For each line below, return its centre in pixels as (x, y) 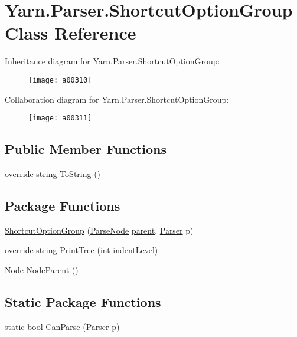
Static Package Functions (83, 301)
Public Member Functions (86, 149)
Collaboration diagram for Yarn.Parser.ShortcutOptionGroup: (117, 99)
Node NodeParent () (42, 270)
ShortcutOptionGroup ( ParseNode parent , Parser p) (99, 230)
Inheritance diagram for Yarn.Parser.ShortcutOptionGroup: (112, 61)
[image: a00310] (60, 80)
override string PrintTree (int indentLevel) (81, 250)
